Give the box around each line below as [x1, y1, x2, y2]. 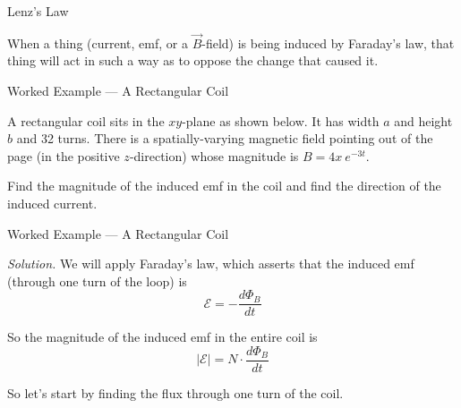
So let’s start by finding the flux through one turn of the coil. [7, 384, 344, 403]
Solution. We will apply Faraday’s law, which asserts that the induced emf [7, 254, 414, 273]
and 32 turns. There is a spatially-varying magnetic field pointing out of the [16, 129, 433, 148]
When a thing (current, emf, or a [7, 33, 188, 52]
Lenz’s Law [7, 2, 69, 20]
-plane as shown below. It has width [182, 111, 380, 130]
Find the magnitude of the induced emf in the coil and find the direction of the [7, 176, 441, 195]
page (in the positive [7, 146, 120, 165]
